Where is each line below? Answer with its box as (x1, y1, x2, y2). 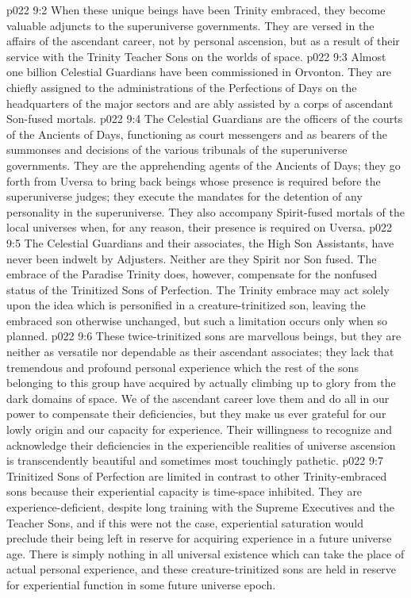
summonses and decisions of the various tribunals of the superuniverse (6, 141, 348, 158)
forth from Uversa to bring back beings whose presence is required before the (6, 172, 381, 189)
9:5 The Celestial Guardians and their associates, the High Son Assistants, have (6, 234, 394, 251)
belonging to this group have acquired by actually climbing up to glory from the (6, 374, 396, 391)
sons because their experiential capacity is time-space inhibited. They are (6, 483, 363, 500)
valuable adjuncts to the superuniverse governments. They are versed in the (6, 17, 375, 33)
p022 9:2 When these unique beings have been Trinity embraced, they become (6, 2, 386, 17)
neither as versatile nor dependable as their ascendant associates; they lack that (6, 343, 394, 360)
